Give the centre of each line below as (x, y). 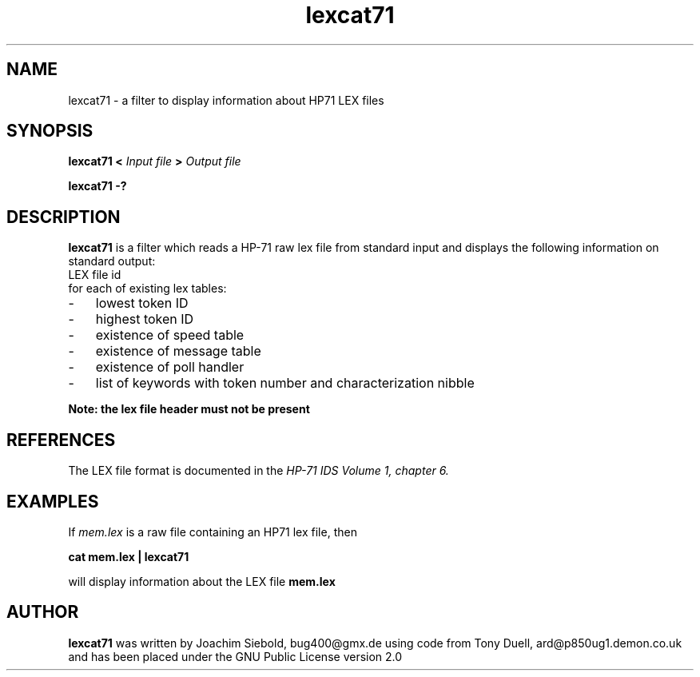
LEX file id (95, 275)
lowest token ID (142, 303)
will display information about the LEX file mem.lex (202, 581)
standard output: (112, 261)
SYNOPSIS (50, 131)
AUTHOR (43, 612)
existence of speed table (170, 335)
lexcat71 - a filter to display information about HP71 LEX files (226, 100)
